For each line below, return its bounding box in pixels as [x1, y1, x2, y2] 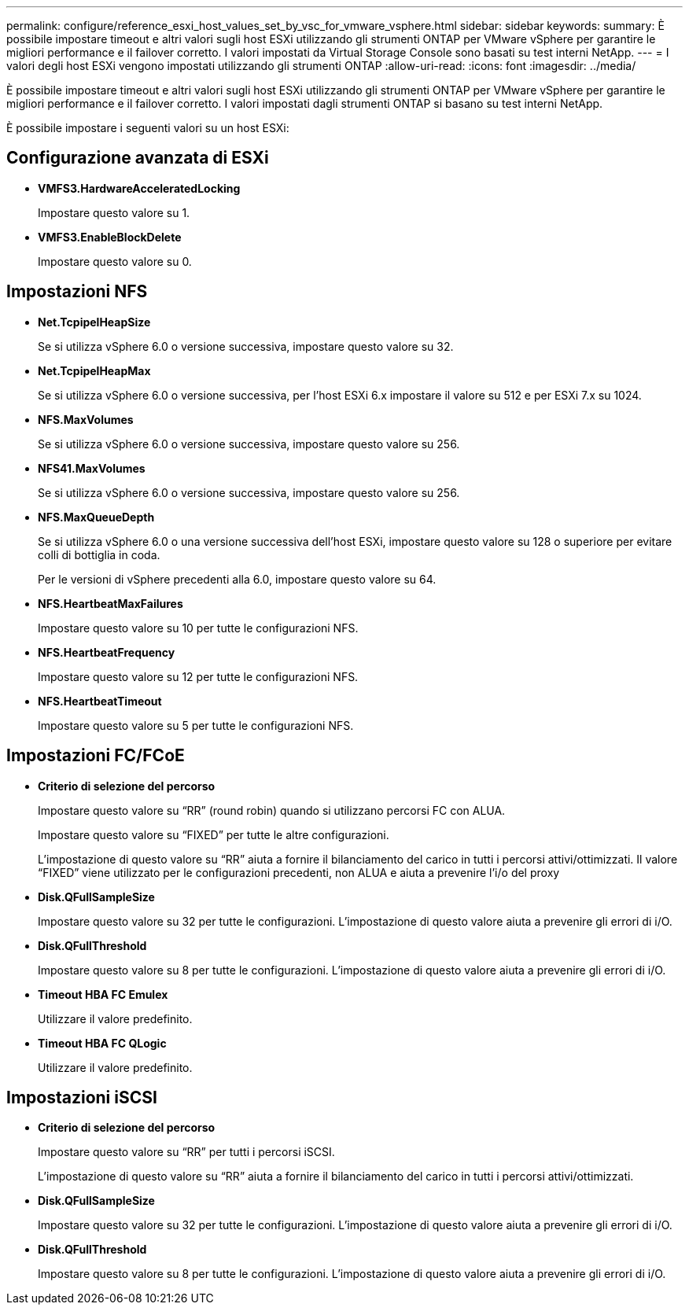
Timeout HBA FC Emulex [38, 987, 168, 1001]
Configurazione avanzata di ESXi [6, 148, 269, 168]
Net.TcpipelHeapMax [38, 363, 151, 377]
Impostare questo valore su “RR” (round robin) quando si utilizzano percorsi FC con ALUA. [38, 803, 506, 817]
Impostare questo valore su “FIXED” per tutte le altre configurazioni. [38, 827, 389, 841]
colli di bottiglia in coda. [38, 547, 160, 562]
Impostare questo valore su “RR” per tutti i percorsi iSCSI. [38, 1145, 335, 1159]
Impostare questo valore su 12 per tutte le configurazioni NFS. [38, 669, 359, 683]
